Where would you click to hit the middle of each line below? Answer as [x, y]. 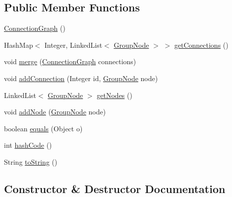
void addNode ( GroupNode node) [55, 112]
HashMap [19, 45]
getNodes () [115, 95]
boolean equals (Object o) [43, 128]
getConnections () [201, 45]
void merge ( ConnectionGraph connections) [70, 61]
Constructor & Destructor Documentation [115, 188]
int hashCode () [28, 145]
